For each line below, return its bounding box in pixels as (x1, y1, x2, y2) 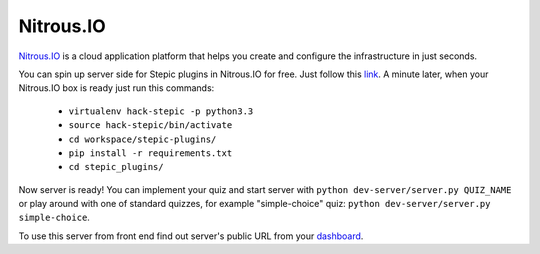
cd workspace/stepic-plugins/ (68, 133, 217, 145)
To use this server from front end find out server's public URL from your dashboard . (18, 230, 364, 242)
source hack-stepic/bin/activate (68, 120, 233, 131)
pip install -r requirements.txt (68, 147, 233, 159)
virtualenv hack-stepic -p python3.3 (68, 105, 254, 117)
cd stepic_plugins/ (68, 161, 164, 173)
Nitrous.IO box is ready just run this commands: (18, 82, 215, 94)
